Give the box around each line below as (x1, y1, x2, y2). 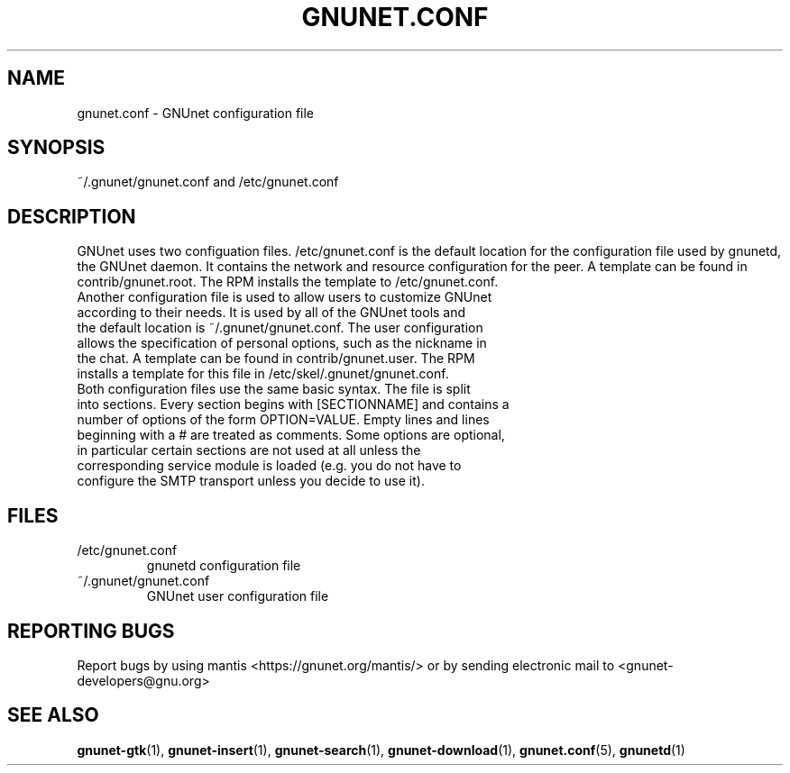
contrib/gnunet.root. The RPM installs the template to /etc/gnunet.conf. (77, 274, 499, 290)
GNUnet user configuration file (146, 588, 329, 605)
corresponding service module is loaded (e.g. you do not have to (77, 458, 462, 474)
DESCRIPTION (7, 205, 136, 228)
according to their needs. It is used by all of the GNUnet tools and (77, 305, 466, 321)
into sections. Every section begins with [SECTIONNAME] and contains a (77, 396, 510, 413)
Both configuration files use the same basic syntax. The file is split (77, 381, 471, 397)
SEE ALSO (7, 704, 99, 727)
